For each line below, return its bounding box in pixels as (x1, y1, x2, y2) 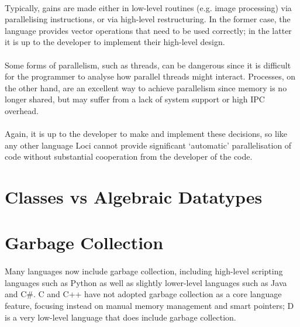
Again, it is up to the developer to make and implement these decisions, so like (5, 128, 287, 140)
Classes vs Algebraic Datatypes (5, 185, 263, 209)
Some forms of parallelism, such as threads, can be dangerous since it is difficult (5, 58, 291, 71)
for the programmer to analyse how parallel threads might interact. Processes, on (5, 70, 296, 82)
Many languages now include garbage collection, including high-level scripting (5, 265, 283, 277)
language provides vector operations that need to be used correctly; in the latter (5, 24, 292, 36)
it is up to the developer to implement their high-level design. (5, 36, 225, 48)
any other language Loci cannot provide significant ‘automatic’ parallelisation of (5, 139, 292, 151)
